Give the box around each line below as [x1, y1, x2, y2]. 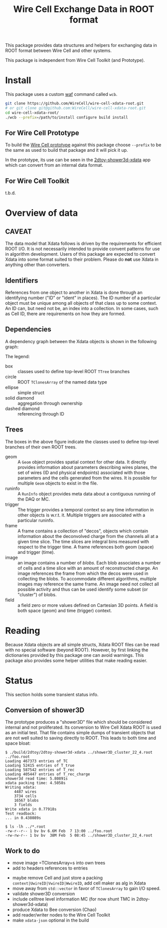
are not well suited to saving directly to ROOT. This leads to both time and [5, 735, 156, 741]
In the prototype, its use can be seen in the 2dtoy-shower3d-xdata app [5, 157, 151, 163]
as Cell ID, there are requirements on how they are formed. [5, 311, 126, 317]
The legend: [5, 353, 30, 359]
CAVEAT [5, 227, 32, 236]
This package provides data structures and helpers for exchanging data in [5, 42, 157, 48]
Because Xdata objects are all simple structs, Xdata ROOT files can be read [5, 641, 160, 647]
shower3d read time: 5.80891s [5, 776, 68, 781]
